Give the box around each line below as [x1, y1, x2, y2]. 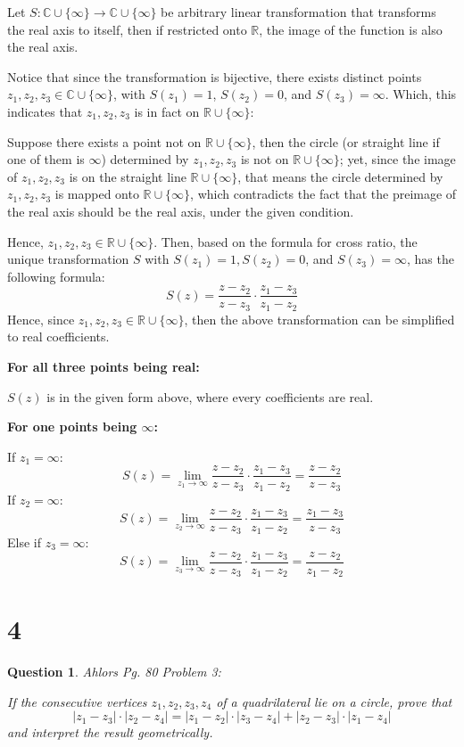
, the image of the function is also [259, 20, 443, 38]
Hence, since [7, 309, 75, 328]
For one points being [7, 417, 137, 436]
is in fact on [134, 102, 200, 120]
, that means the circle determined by [237, 167, 443, 185]
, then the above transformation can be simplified [184, 309, 455, 328]
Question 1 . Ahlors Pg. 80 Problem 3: [7, 662, 221, 681]
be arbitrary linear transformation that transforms [161, 3, 436, 21]
